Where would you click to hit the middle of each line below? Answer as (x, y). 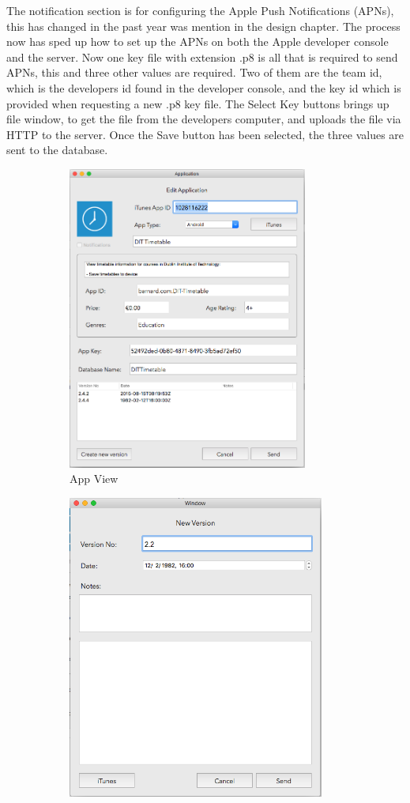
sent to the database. (57, 150)
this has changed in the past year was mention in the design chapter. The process (203, 26)
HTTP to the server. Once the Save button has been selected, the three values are (205, 134)
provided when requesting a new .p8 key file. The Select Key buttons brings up (198, 103)
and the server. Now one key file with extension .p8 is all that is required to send (202, 57)
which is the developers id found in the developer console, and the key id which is (204, 87)
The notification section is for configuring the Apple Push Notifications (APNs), (200, 10)
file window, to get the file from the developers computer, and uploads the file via (204, 119)
